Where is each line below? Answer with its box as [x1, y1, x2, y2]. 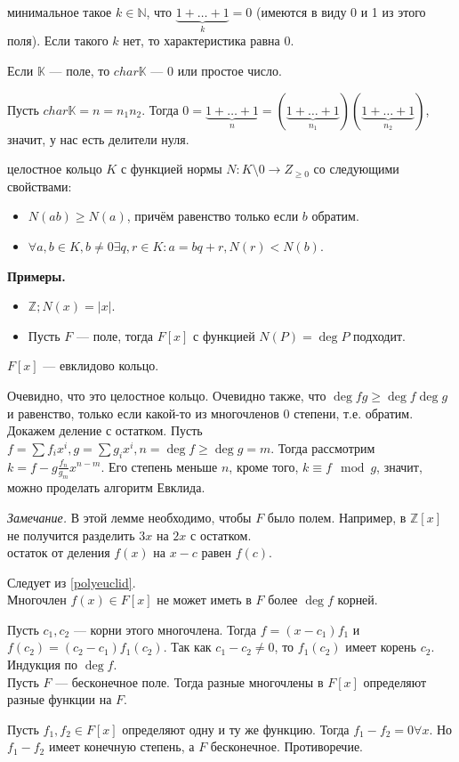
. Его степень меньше [101, 457, 218, 475]
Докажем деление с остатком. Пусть [7, 421, 203, 440]
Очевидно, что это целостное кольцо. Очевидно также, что [7, 385, 326, 404]
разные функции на [7, 690, 112, 709]
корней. [337, 590, 378, 609]
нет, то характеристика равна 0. [123, 31, 294, 50]
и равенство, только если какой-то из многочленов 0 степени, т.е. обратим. [7, 403, 414, 422]
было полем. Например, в [267, 507, 407, 526]
